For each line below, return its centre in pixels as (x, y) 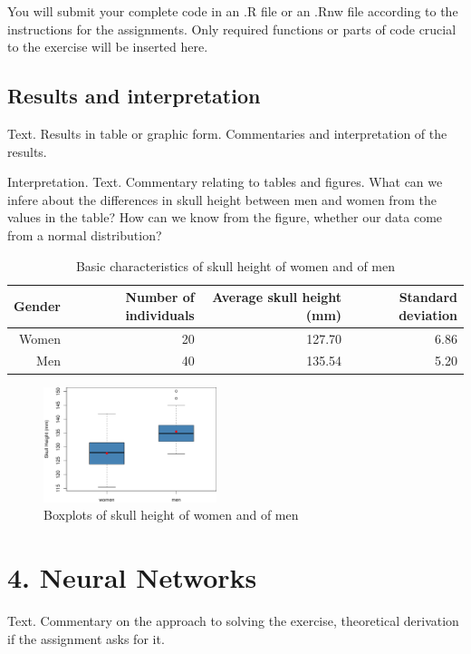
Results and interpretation (134, 96)
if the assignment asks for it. (86, 638)
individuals (160, 314)
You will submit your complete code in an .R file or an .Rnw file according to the (233, 11)
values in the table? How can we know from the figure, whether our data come (225, 217)
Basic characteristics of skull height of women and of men (235, 265)
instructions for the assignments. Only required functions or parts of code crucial (232, 29)
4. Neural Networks (132, 577)
